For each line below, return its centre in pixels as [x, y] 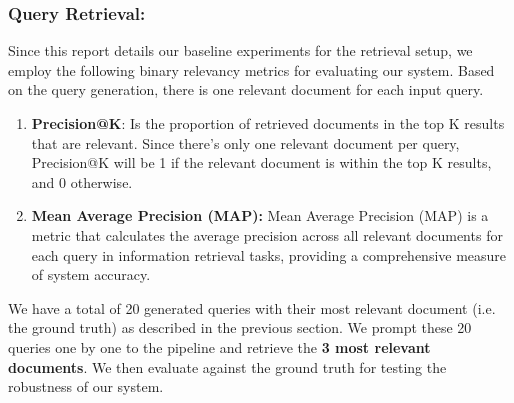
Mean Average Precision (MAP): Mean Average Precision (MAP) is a [260, 215]
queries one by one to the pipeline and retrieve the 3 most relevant [219, 346]
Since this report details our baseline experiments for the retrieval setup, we [240, 50]
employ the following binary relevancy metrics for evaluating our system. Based [251, 69]
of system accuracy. [91, 274]
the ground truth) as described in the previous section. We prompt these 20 [240, 327]
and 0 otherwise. [82, 181]
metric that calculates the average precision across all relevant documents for [267, 234]
